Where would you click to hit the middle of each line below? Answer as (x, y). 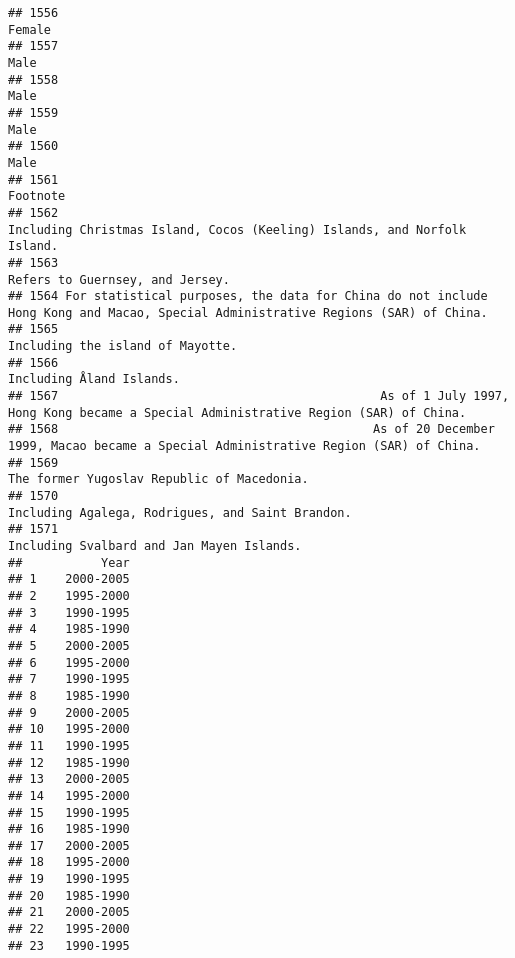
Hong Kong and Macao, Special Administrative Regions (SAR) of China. (248, 312)
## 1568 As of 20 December (251, 429)
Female (29, 29)
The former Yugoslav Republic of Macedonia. (158, 479)
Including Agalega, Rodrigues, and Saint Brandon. (180, 512)
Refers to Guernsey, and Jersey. (119, 279)
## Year (69, 562)
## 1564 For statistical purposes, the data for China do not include (248, 296)
